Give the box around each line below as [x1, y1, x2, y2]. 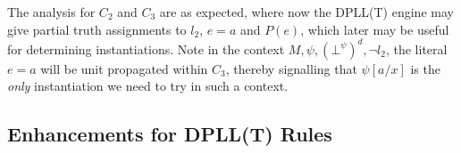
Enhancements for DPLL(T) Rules [7, 120, 332, 148]
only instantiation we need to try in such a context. [7, 76, 289, 95]
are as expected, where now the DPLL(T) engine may [159, 3, 454, 20]
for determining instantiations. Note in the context [7, 39, 285, 58]
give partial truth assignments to [7, 20, 187, 38]
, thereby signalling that [225, 59, 357, 77]
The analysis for [7, 3, 96, 20]
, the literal [385, 39, 448, 58]
